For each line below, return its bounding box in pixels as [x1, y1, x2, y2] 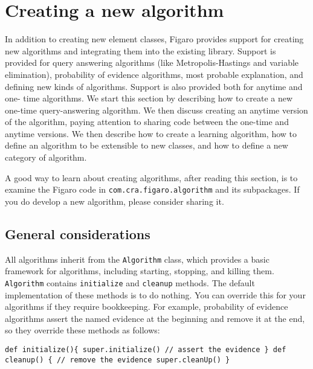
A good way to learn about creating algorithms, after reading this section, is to [5, 171, 298, 184]
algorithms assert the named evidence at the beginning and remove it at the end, [5, 312, 305, 324]
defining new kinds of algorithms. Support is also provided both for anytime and [5, 80, 303, 92]
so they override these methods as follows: [5, 324, 160, 336]
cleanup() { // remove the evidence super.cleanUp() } [5, 355, 230, 364]
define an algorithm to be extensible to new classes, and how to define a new [5, 139, 288, 152]
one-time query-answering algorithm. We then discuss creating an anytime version [5, 103, 308, 116]
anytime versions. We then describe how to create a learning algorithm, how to [5, 127, 297, 140]
